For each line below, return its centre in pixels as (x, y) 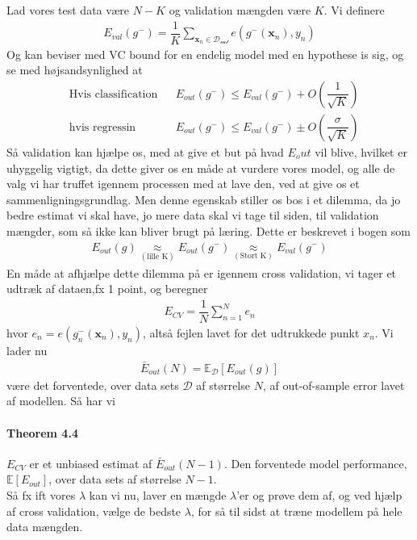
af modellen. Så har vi (61, 401)
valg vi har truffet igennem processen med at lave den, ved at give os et (183, 184)
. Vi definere (354, 10)
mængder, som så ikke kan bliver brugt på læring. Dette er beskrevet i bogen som (208, 230)
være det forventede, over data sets (93, 385)
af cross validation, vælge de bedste (94, 511)
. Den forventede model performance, (315, 463)
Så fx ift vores (41, 495)
